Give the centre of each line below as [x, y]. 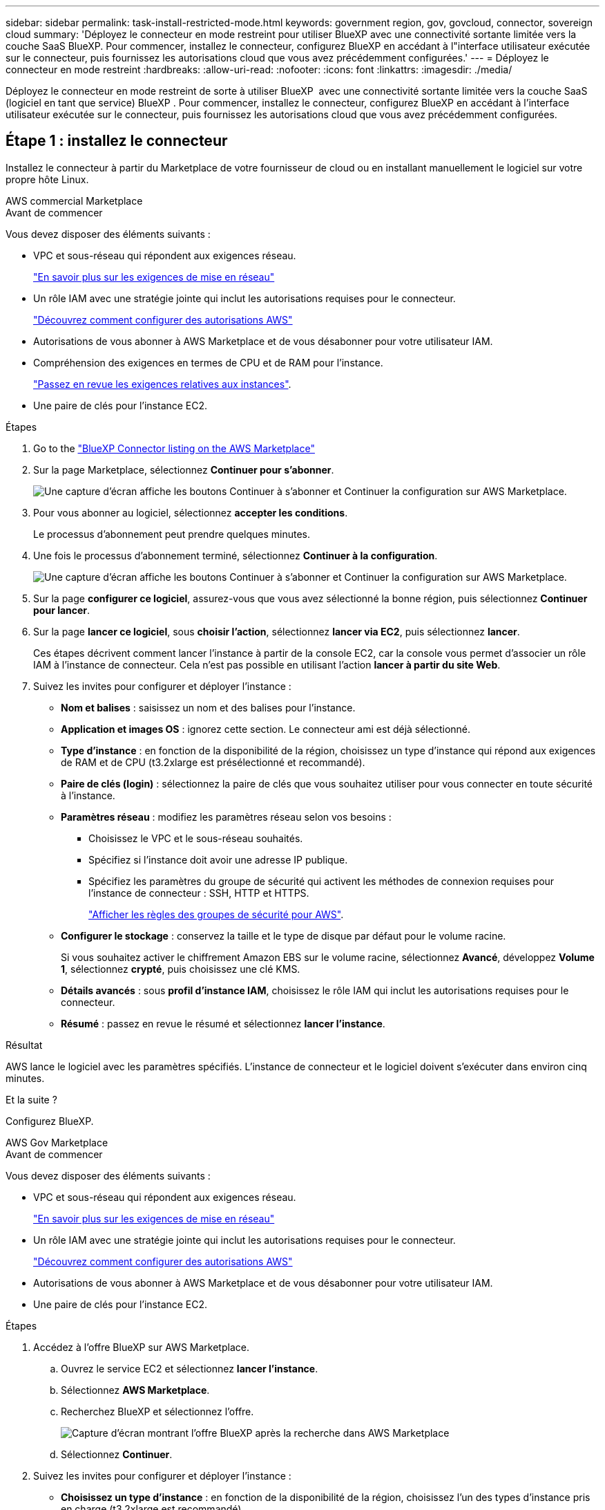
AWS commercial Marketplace [74, 201]
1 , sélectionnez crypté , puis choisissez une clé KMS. [181, 969]
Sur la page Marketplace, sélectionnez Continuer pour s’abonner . [184, 469]
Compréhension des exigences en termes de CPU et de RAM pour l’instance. [208, 362]
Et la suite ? [31, 1099]
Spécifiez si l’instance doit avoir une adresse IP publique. [218, 859]
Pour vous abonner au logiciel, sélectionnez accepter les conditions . [191, 512]
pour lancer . [62, 610]
